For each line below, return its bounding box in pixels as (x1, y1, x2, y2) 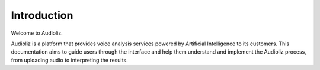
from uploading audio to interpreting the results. (11, 56, 128, 64)
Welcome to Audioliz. (11, 29, 63, 36)
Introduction (11, 9, 73, 22)
